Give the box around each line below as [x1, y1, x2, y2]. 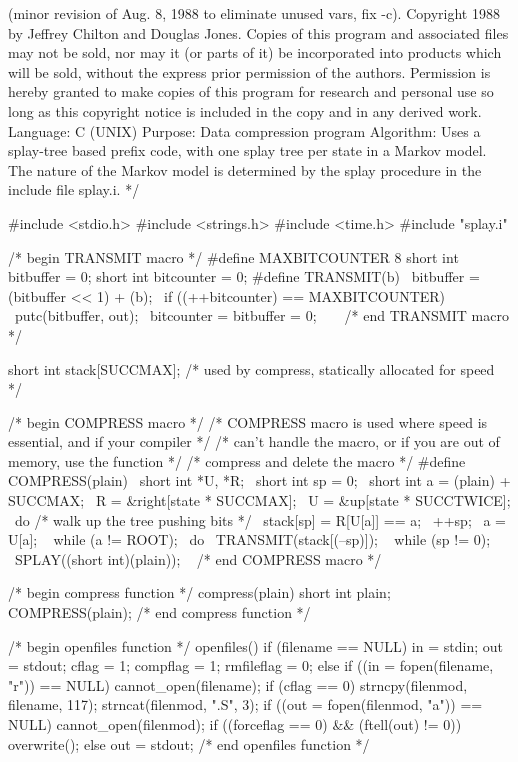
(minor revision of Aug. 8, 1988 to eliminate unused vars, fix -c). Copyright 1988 [8, 3, 500, 23]
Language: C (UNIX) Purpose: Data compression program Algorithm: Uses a [8, 120, 481, 141]
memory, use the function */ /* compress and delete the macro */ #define [8, 450, 466, 471]
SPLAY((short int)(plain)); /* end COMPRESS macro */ [14, 548, 382, 569]
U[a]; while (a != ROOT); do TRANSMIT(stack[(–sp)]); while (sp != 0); [8, 529, 491, 550]
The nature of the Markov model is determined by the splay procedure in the [8, 159, 482, 180]
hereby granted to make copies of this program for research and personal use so [8, 81, 494, 102]
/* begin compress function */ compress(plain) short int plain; [8, 582, 391, 603]
